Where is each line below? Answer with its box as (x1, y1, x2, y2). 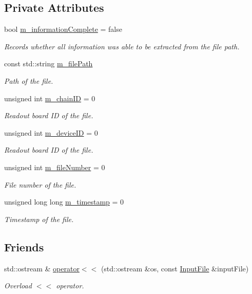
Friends (4, 238, 44, 254)
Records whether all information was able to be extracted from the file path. (4, 41, 240, 51)
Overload (4, 280, 32, 291)
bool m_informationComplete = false (4, 24, 122, 34)
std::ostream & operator (4, 263, 80, 273)
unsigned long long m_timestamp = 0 (4, 196, 124, 207)
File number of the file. (4, 179, 76, 190)
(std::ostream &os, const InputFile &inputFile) (101, 263, 249, 273)
